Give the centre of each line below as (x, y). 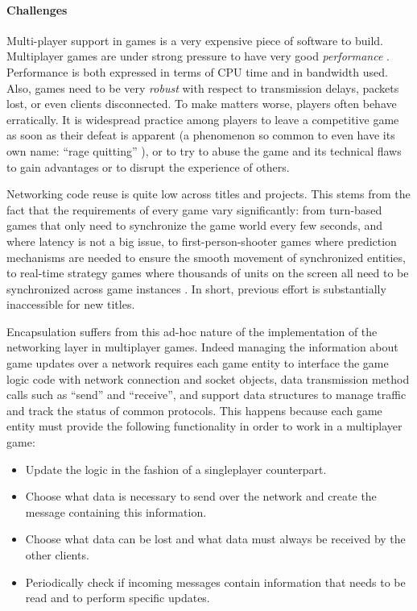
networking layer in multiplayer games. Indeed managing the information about (202, 347)
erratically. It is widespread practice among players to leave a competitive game (203, 119)
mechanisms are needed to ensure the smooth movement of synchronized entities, (206, 257)
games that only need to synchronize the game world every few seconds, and (195, 225)
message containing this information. (116, 511)
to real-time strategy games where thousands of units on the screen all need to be (208, 273)
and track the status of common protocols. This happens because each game (194, 410)
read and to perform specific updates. (118, 598)
